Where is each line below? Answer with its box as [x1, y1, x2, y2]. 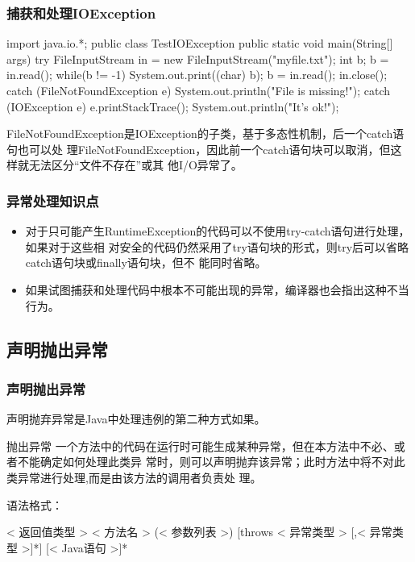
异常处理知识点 [6, 190, 99, 210]
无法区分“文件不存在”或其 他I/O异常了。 [28, 156, 243, 173]
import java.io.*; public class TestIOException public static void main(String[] [6, 35, 393, 52]
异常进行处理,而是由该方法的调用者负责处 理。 [17, 468, 262, 485]
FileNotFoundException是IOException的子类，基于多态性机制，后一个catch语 [6, 125, 405, 142]
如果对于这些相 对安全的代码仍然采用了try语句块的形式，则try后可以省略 [25, 238, 409, 255]
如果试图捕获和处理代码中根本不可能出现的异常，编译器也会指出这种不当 [25, 281, 409, 298]
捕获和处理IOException [6, 2, 156, 23]
